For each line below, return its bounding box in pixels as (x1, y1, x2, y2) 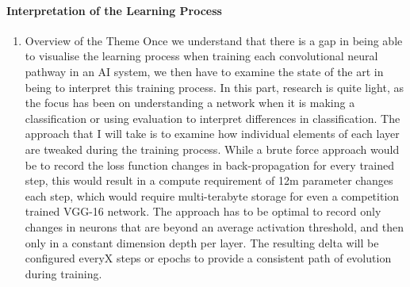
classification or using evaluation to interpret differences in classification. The (25, 109, 400, 126)
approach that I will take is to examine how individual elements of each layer (25, 125, 400, 142)
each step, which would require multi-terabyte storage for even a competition (25, 187, 400, 204)
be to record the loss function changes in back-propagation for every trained (25, 156, 395, 173)
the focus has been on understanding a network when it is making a (25, 94, 355, 111)
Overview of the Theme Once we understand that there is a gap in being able (25, 32, 403, 48)
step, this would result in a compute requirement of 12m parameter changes (25, 172, 393, 189)
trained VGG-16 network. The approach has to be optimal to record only (25, 203, 381, 220)
